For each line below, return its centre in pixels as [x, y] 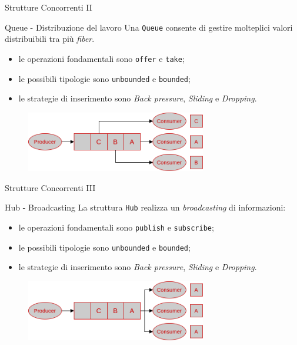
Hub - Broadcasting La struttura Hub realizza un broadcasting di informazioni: [145, 207]
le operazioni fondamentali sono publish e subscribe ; [116, 227]
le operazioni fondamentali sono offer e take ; [101, 58]
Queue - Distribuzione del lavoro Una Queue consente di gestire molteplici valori [149, 27]
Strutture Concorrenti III [50, 187]
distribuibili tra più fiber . [50, 39]
